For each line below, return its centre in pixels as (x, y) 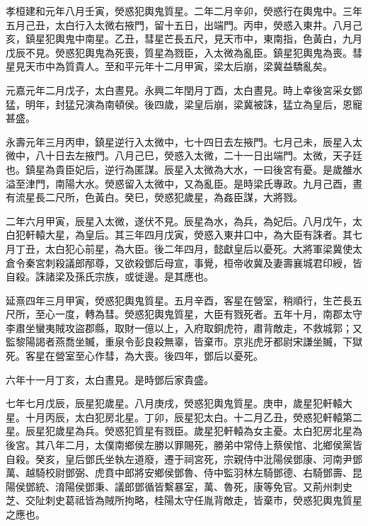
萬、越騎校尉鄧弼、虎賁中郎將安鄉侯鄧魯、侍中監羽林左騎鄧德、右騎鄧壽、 (179, 473)
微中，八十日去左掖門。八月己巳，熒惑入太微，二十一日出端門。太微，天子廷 (184, 155)
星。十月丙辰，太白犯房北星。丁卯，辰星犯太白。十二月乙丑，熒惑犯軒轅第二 (184, 417)
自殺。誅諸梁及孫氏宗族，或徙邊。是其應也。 (110, 276)
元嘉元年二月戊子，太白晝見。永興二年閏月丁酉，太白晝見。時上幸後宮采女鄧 (184, 90)
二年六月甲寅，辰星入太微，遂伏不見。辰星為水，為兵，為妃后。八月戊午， (179, 221)
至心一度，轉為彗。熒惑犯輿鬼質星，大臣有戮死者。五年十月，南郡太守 (199, 314)
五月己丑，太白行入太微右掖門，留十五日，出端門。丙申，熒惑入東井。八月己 (184, 24)
